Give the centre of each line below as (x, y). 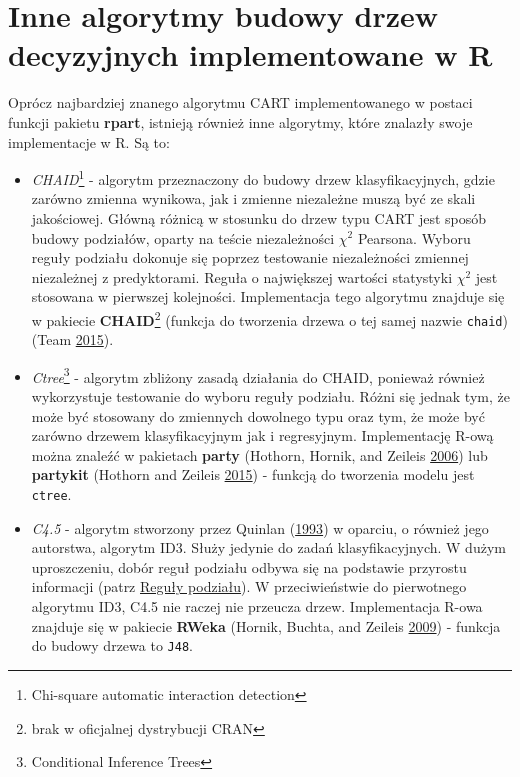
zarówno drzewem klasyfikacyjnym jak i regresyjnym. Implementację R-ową (262, 435)
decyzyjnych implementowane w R (250, 54)
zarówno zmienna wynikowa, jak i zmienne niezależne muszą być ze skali (253, 198)
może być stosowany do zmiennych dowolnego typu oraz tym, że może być (258, 415)
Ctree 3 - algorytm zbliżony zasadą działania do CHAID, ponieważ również (258, 375)
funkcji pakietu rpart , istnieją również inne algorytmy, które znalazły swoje (240, 121)
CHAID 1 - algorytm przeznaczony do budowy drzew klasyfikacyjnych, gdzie (263, 177)
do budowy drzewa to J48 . (112, 645)
